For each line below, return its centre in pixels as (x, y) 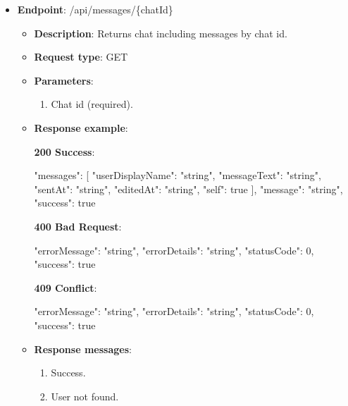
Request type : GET (81, 57)
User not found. (85, 396)
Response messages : (83, 349)
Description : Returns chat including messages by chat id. (161, 33)
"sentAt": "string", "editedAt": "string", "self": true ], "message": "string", (188, 189)
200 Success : (64, 151)
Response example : (81, 127)
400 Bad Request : (78, 226)
